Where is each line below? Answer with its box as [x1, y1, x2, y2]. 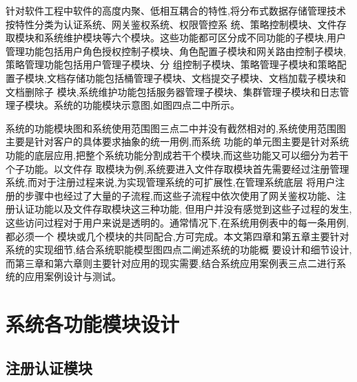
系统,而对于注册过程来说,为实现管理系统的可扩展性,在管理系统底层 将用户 [6, 175, 336, 189]
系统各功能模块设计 [6, 310, 180, 338]
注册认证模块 [6, 357, 92, 378]
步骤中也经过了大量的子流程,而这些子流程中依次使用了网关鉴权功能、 [24, 188, 336, 202]
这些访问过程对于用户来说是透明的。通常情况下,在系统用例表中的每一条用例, [6, 215, 349, 229]
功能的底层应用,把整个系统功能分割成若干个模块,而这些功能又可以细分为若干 [6, 147, 349, 162]
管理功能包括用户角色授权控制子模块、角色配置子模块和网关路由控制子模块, [6, 43, 346, 58]
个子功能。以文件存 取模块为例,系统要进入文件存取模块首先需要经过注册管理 [6, 161, 349, 176]
